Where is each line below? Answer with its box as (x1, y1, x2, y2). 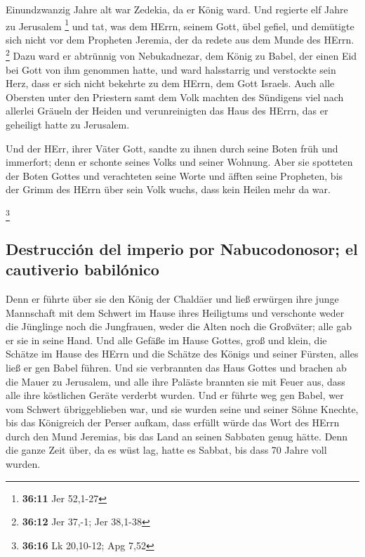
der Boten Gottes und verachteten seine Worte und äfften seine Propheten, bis (6, 168, 343, 183)
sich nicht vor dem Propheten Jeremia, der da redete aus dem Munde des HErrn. (6, 32, 354, 46)
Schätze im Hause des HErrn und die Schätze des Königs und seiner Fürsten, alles (6, 346, 359, 361)
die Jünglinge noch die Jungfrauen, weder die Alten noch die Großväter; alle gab (6, 319, 352, 334)
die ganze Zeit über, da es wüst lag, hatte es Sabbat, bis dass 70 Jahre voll (6, 443, 327, 457)
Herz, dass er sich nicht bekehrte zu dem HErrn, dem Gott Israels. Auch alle (6, 76, 335, 91)
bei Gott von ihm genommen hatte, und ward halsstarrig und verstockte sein (6, 62, 336, 77)
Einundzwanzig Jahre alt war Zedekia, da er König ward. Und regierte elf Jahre (6, 2, 348, 16)
